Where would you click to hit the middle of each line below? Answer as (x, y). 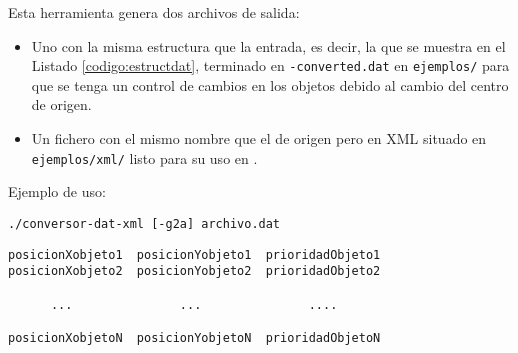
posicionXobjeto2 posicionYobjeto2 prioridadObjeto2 (194, 271)
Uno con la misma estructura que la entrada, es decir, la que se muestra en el (268, 45)
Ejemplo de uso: (57, 191)
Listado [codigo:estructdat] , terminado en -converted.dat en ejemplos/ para (270, 65)
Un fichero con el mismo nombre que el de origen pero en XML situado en (259, 138)
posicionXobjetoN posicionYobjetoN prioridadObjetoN (194, 337)
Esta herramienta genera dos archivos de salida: (154, 12)
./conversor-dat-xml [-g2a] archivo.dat (144, 223)
